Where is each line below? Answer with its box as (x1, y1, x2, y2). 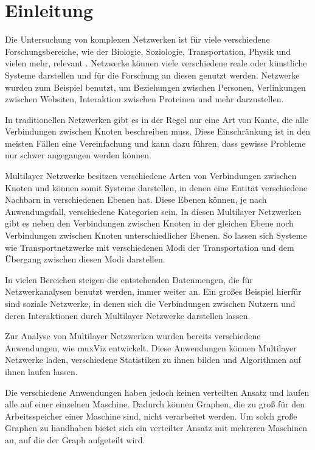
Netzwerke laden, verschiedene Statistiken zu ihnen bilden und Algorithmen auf (5, 353, 301, 366)
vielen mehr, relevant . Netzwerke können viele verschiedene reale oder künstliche (5, 57, 307, 69)
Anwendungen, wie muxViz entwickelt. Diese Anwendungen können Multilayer (5, 341, 297, 354)
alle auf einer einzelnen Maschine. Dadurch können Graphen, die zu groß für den (5, 398, 305, 410)
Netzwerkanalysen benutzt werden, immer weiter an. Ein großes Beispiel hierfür (5, 285, 302, 298)
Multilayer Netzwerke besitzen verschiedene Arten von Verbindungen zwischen (5, 169, 297, 182)
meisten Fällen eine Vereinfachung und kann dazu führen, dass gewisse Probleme (5, 136, 306, 149)
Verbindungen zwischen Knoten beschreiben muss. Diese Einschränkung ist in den (5, 125, 310, 138)
